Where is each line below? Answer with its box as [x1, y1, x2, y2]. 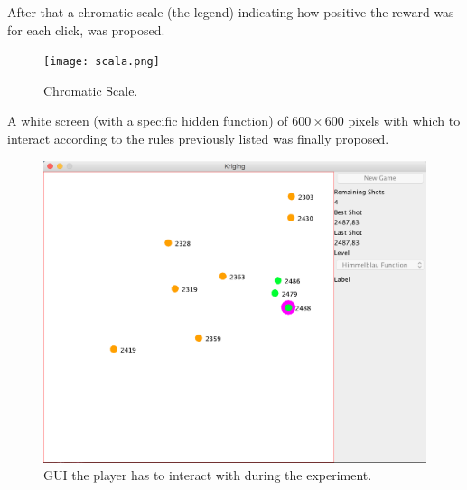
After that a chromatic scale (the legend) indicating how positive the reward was [7, 3, 454, 21]
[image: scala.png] [43, 55, 160, 69]
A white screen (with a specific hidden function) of [7, 111, 288, 130]
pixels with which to [348, 111, 461, 130]
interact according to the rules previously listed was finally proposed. [7, 129, 389, 148]
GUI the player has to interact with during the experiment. [43, 466, 372, 485]
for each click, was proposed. [7, 20, 165, 39]
